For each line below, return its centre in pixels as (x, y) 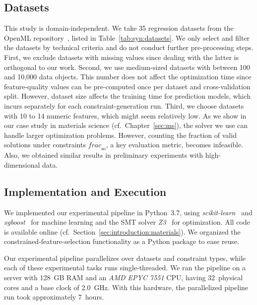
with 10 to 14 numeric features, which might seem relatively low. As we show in (125, 115)
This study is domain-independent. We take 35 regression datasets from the (119, 28)
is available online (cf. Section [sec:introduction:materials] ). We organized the (122, 231)
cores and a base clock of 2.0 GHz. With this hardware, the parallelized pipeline (126, 287)
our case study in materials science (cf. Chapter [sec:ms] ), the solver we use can (126, 125)
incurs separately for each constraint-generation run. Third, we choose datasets (124, 105)
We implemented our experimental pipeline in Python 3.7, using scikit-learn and (128, 212)
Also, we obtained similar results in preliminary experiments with (104, 155)
